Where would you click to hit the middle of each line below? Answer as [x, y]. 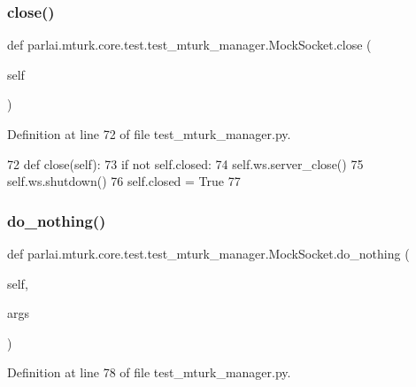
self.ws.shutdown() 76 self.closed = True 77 [124, 181]
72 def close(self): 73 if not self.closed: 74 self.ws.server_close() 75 [185, 163]
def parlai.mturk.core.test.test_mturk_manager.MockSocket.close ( [189, 45]
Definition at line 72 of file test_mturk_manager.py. [149, 134]
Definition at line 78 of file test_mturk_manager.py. [149, 372]
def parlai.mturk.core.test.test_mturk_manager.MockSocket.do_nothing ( [208, 253]
